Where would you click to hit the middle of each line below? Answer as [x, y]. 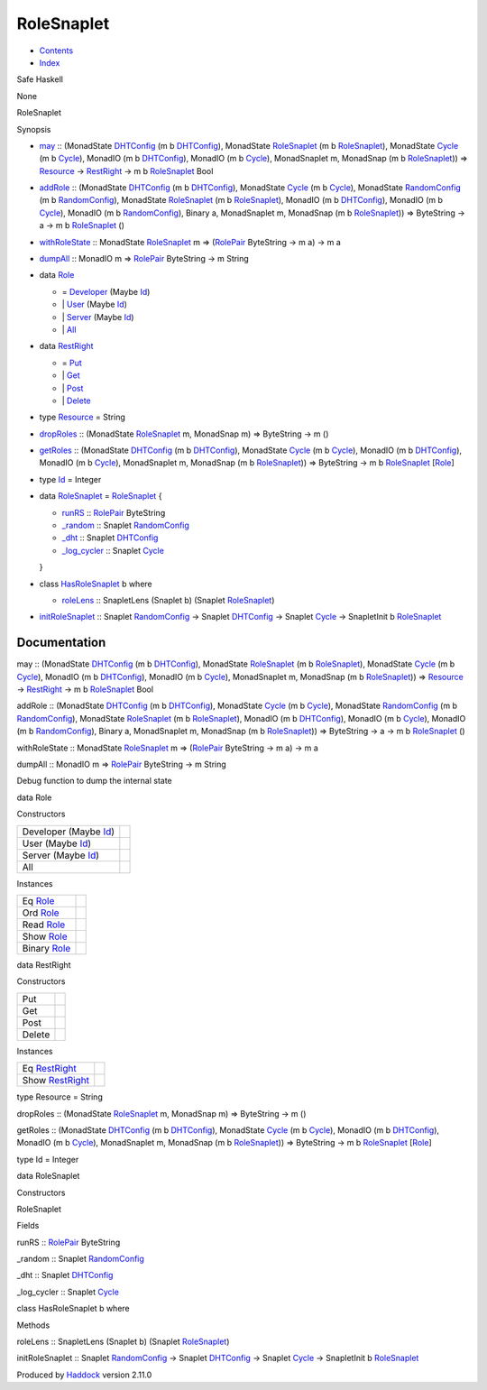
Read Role [44, 925]
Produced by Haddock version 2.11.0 [84, 1375]
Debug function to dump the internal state [95, 781]
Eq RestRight [49, 1069]
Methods [33, 1325]
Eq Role [38, 900]
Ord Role [41, 913]
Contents [56, 51]
